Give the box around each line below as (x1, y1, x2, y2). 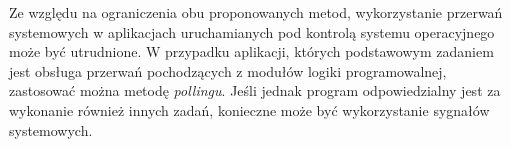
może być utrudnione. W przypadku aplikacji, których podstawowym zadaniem (9, 41, 494, 62)
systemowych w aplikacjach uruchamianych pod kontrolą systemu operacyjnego (9, 21, 495, 42)
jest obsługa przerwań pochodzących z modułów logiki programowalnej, (9, 60, 447, 81)
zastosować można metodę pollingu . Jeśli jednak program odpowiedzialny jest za (9, 80, 501, 101)
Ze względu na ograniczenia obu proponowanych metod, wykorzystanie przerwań (9, 2, 503, 22)
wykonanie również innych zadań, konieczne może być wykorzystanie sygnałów (9, 99, 490, 120)
